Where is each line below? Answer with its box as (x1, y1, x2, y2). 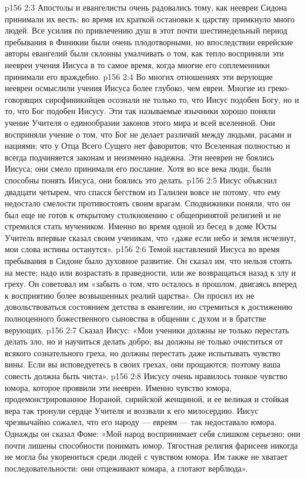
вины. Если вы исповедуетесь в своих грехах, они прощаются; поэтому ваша (5, 358, 280, 370)
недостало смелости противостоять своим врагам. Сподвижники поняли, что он (5, 197, 290, 209)
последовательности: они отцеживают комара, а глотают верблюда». (5, 462, 248, 474)
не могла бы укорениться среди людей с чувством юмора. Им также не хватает (5, 450, 288, 463)
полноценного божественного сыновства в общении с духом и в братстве (5, 312, 266, 325)
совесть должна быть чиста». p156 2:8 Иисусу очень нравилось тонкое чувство (5, 370, 287, 382)
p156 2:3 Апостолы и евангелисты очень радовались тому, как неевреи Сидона (5, 1, 287, 13)
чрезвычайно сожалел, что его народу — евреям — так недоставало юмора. (5, 416, 277, 428)
